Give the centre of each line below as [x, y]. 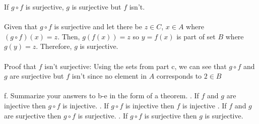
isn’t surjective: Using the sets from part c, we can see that [136, 66]
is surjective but [96, 7]
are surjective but [37, 76]
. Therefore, [54, 46]
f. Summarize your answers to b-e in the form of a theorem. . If [102, 96]
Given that [21, 26]
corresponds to [179, 76]
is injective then [150, 105]
